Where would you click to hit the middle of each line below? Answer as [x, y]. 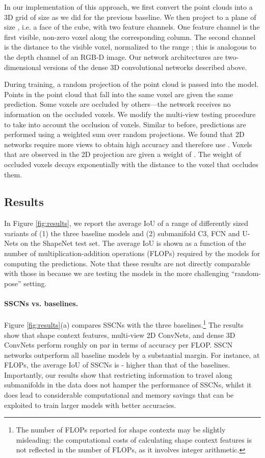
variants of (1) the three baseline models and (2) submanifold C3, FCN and [122, 233]
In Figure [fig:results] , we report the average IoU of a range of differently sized [126, 223]
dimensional [23, 67]
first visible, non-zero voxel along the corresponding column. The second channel [130, 37]
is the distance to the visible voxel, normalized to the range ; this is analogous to [130, 47]
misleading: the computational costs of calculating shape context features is [134, 439]
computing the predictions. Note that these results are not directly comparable [127, 263]
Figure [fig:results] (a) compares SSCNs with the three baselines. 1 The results [124, 324]
